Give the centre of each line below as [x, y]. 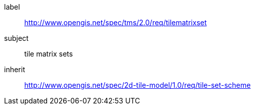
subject [16, 38]
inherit [15, 69]
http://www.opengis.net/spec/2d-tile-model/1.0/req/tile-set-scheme [138, 85]
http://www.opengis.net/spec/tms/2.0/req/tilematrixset [116, 22]
